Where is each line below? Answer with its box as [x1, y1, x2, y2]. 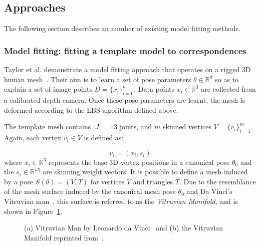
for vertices [90, 176, 125, 186]
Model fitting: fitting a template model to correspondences [4, 44, 246, 57]
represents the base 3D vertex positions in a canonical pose [49, 156, 230, 167]
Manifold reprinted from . [24, 232, 104, 242]
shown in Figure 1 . [4, 205, 63, 216]
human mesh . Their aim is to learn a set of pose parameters [4, 74, 191, 84]
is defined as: [84, 132, 124, 142]
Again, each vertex [4, 132, 61, 142]
